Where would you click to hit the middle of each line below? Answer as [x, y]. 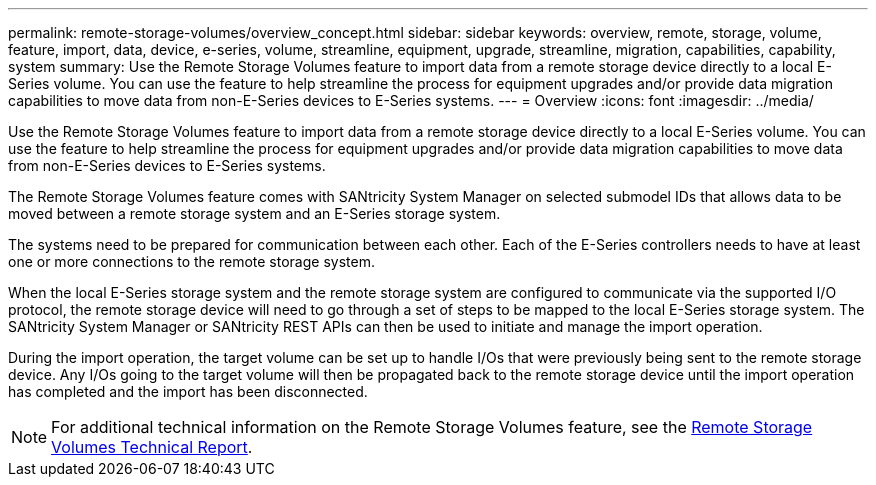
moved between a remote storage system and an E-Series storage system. [254, 213]
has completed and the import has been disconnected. [188, 391]
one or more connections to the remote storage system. [191, 261]
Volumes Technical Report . [152, 447]
